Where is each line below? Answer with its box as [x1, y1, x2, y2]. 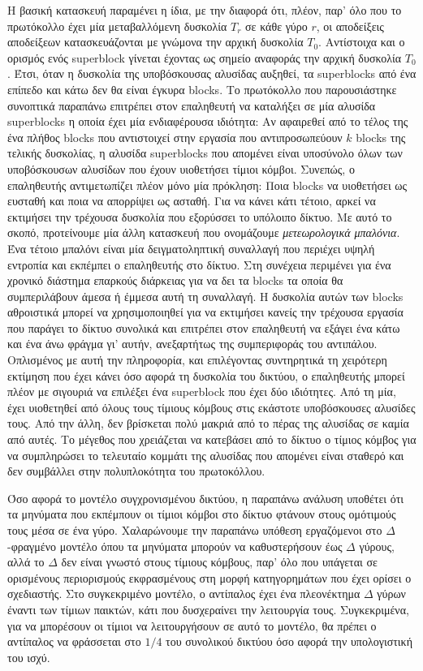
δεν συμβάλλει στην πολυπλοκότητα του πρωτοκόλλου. [7, 462, 265, 480]
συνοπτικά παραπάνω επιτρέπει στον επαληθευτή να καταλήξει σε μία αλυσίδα [7, 97, 376, 114]
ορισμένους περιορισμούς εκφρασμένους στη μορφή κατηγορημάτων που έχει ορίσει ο [7, 569, 412, 586]
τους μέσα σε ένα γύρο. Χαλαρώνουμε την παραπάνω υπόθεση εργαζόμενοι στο [7, 522, 382, 538]
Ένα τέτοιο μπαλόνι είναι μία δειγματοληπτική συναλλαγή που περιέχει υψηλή [7, 239, 375, 256]
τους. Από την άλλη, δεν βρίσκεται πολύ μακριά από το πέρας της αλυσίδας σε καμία [7, 415, 409, 432]
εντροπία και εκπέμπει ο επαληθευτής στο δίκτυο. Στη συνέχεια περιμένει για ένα [7, 256, 391, 273]
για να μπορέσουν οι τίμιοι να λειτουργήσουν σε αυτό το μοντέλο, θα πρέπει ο [7, 617, 377, 634]
